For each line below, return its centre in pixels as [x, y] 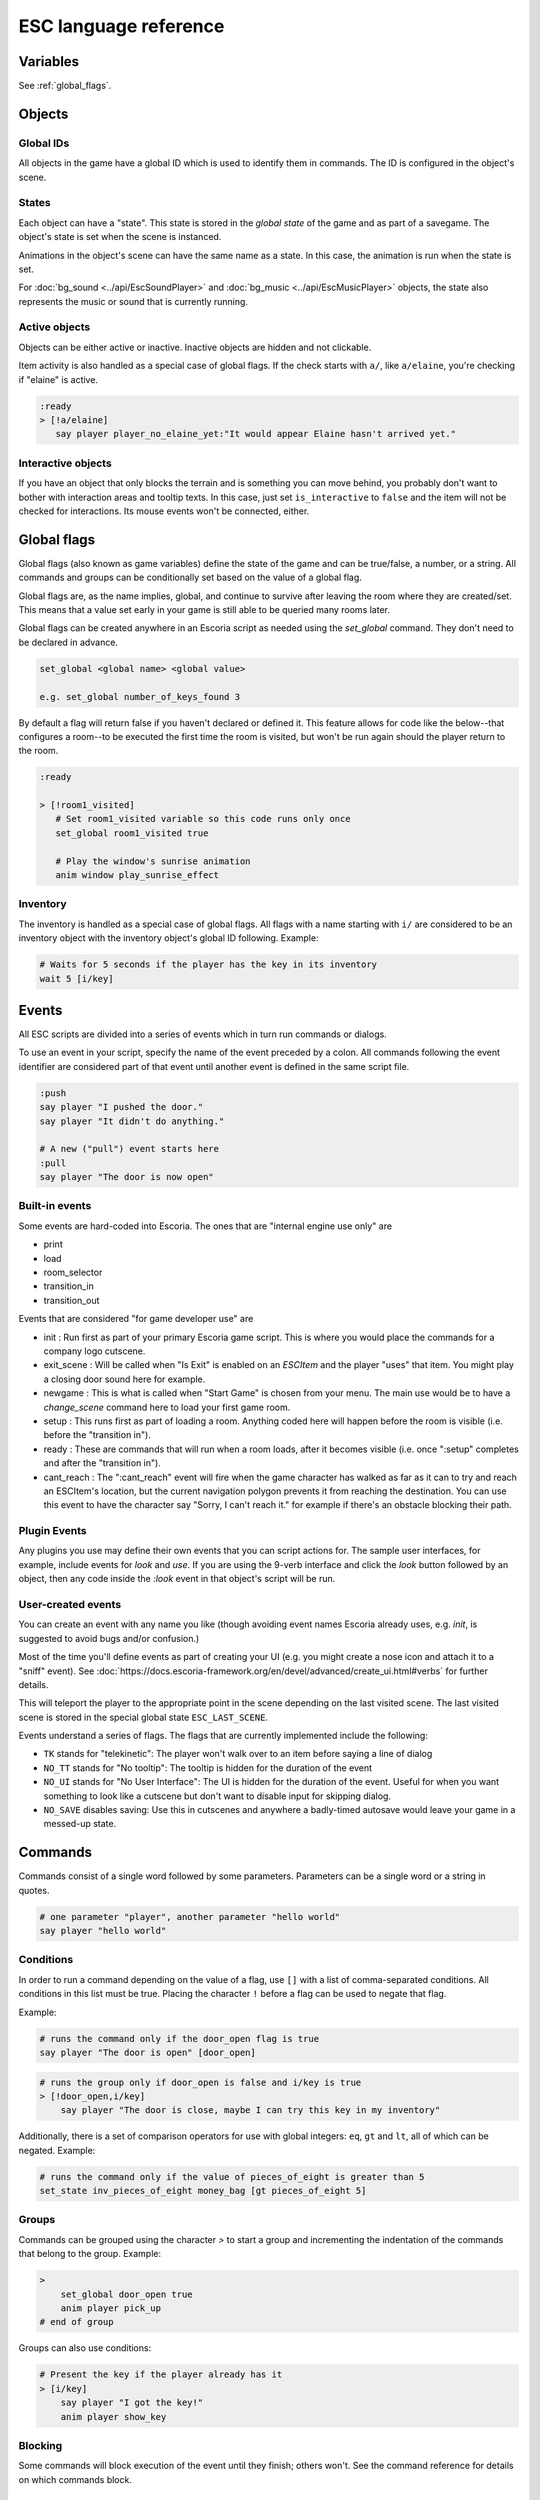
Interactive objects [65, 463]
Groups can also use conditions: [85, 2348]
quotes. [34, 1890]
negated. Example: [57, 2150]
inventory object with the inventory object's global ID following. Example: [168, 938]
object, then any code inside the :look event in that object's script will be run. [177, 1579]
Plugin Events [52, 1531]
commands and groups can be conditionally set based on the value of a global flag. [190, 577]
